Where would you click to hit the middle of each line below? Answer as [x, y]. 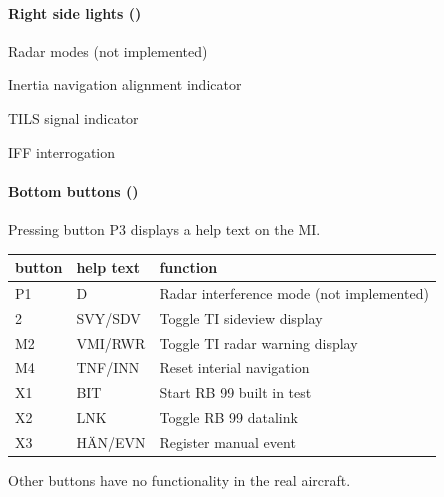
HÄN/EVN [111, 441]
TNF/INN [108, 367]
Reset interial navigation [234, 367]
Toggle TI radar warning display [258, 342]
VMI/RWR [111, 342]
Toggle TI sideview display [241, 317]
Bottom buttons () [73, 190]
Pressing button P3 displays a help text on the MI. [164, 228]
